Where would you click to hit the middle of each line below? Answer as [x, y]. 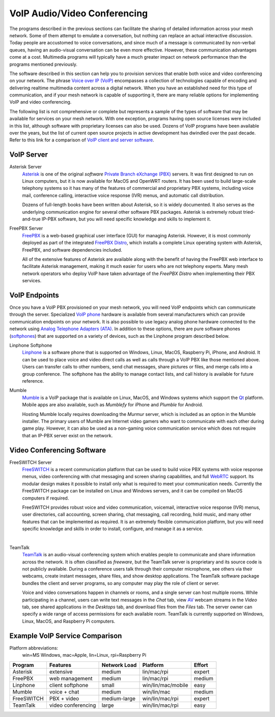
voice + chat [64, 691]
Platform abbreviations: [34, 648]
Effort [201, 665]
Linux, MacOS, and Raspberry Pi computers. [69, 621]
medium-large [119, 698]
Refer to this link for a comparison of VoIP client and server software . [82, 140]
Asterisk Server [26, 167]
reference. [33, 381]
